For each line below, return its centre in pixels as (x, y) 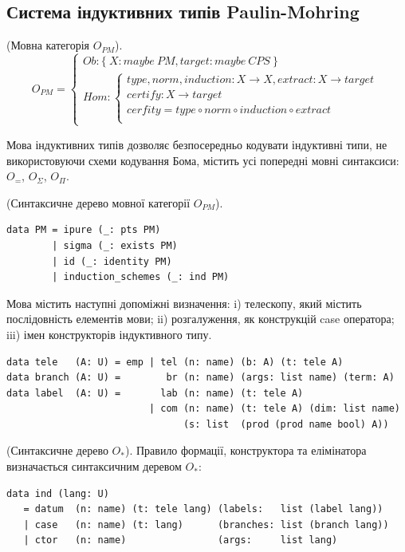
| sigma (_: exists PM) (115, 245)
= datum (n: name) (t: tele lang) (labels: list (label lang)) (203, 509)
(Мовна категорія (48, 45)
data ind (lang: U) (58, 493)
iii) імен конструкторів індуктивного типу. (109, 334)
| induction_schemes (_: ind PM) (141, 277)
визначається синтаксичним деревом (94, 466)
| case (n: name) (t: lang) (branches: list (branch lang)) (206, 524)
